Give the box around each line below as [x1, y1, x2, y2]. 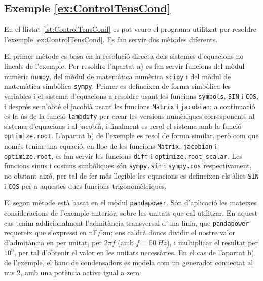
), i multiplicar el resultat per [167, 237, 258, 248]
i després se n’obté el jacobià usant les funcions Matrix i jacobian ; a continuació [4, 100, 255, 111]
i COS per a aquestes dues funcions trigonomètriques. [4, 180, 167, 191]
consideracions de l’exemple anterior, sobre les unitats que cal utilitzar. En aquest [4, 207, 258, 218]
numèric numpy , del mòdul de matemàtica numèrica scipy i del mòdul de [4, 71, 231, 81]
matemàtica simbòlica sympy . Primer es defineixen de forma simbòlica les [4, 81, 231, 91]
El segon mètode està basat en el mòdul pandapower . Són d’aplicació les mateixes [4, 197, 257, 208]
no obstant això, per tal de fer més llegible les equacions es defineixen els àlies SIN [4, 170, 259, 181]
